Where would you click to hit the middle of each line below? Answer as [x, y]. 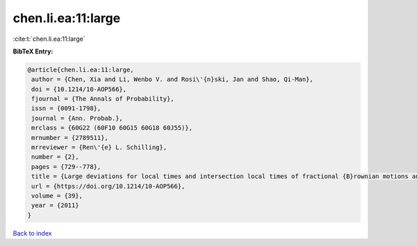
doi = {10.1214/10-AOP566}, [79, 89]
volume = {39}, [57, 196]
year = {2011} [55, 205]
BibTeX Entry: [33, 51]
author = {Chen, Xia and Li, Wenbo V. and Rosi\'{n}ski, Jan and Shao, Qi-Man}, [173, 79]
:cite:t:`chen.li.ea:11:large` [49, 39]
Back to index [32, 233]
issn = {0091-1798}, [66, 108]
